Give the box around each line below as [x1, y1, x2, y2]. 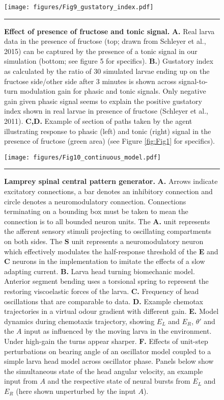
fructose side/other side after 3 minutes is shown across [4, 75, 177, 86]
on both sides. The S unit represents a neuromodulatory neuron [4, 236, 204, 246]
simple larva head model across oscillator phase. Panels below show [4, 356, 214, 366]
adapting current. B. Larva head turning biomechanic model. [4, 265, 195, 276]
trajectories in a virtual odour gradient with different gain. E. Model [4, 306, 219, 316]
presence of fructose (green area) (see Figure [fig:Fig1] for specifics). [4, 136, 215, 146]
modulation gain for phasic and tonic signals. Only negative [20, 86, 206, 96]
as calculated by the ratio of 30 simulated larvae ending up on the [4, 66, 210, 76]
